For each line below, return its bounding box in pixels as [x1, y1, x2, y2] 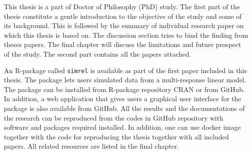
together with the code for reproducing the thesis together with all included [4, 131, 229, 141]
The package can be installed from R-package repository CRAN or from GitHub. [4, 84, 245, 94]
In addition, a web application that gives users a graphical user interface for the [4, 93, 241, 104]
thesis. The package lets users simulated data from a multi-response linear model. [4, 75, 246, 85]
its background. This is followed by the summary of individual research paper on [4, 20, 244, 31]
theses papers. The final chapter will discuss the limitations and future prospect [4, 39, 241, 49]
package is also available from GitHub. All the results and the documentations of [4, 103, 245, 113]
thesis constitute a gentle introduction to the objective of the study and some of [4, 11, 242, 21]
